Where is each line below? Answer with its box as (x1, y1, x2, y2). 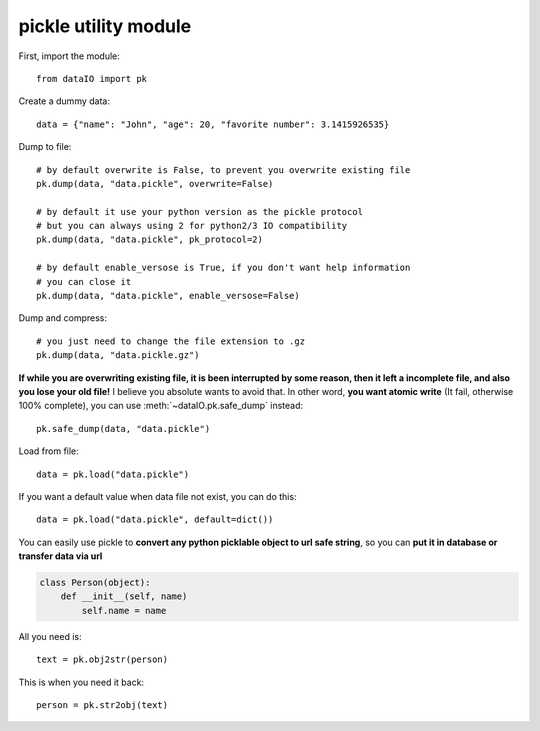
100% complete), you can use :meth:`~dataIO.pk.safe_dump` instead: (18, 400, 304, 412)
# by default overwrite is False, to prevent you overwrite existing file (36, 164, 411, 175)
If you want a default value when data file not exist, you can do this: (18, 490, 297, 502)
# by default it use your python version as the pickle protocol (36, 206, 364, 217)
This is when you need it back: (18, 676, 145, 688)
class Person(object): (39, 577, 151, 589)
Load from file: (18, 445, 79, 457)
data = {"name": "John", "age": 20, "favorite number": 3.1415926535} (36, 118, 390, 130)
